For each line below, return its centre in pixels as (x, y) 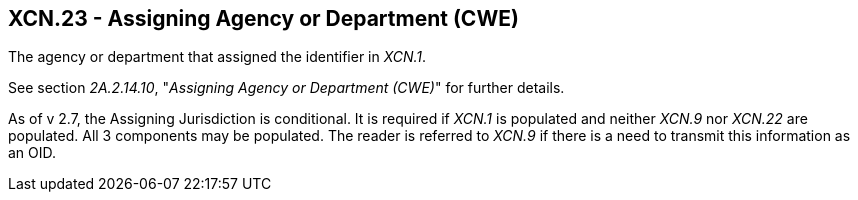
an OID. (32, 153)
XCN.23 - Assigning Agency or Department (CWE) (263, 18)
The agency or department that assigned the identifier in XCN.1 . (217, 57)
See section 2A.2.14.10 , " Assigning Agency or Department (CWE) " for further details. (286, 88)
